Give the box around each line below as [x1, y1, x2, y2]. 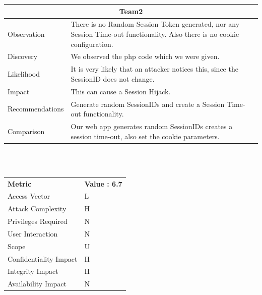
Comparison [8, 126, 45, 136]
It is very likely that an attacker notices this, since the [71, 64, 238, 74]
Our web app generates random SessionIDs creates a [71, 121, 233, 131]
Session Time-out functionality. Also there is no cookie [71, 28, 239, 39]
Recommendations [8, 103, 64, 114]
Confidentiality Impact [8, 253, 78, 264]
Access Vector [8, 191, 50, 201]
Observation [8, 28, 45, 39]
